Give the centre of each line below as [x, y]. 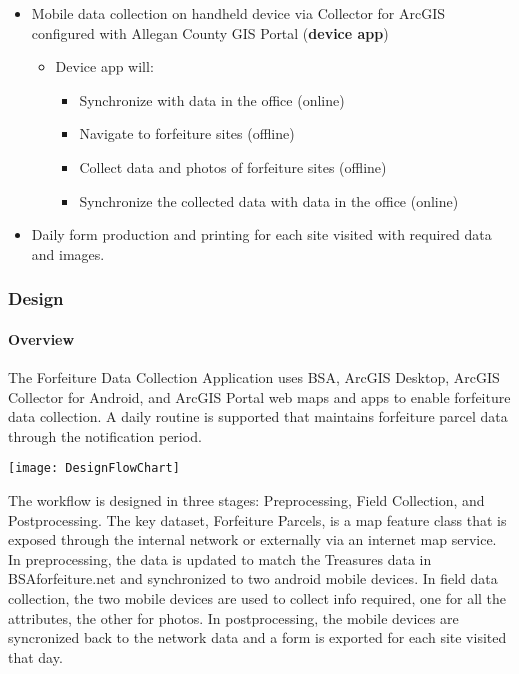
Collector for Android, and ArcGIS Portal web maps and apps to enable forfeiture [259, 396]
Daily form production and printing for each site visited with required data [261, 234]
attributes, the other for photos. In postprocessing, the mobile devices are [233, 617]
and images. [68, 253]
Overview [41, 338]
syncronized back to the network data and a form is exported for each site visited [257, 637]
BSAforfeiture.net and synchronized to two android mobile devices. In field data [253, 578]
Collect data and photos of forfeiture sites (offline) [233, 166]
